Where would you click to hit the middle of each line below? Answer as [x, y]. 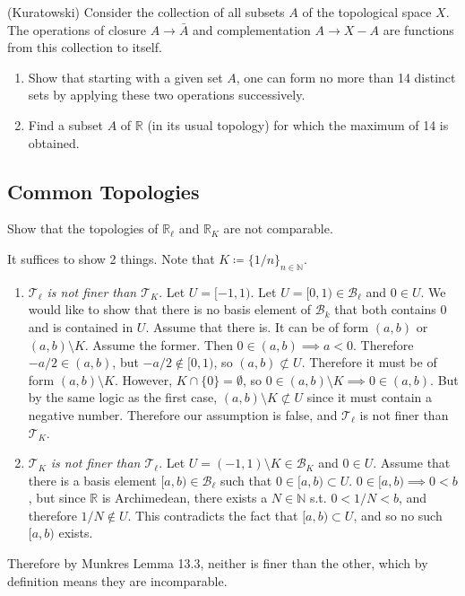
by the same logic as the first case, [123, 397]
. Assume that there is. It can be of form [257, 326]
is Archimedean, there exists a [185, 498]
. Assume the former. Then [159, 344]
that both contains [385, 309]
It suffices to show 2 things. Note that [111, 258]
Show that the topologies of [83, 228]
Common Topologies [103, 191]
